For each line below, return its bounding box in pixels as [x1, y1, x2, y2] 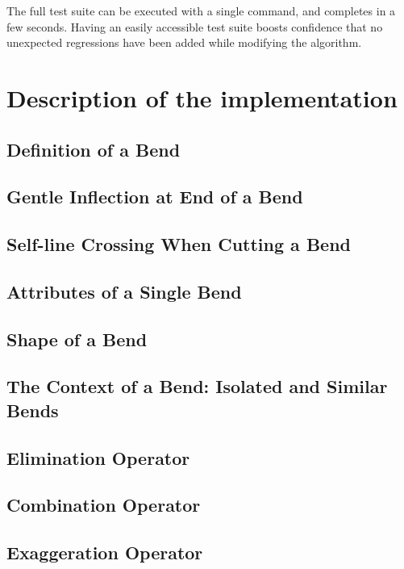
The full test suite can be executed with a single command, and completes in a [6, 2, 396, 19]
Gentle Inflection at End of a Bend [6, 184, 303, 209]
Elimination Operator [6, 445, 190, 470]
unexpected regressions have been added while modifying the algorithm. [6, 34, 362, 51]
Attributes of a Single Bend [6, 278, 242, 303]
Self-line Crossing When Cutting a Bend [6, 232, 351, 257]
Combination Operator [6, 492, 201, 517]
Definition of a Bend [6, 136, 181, 161]
